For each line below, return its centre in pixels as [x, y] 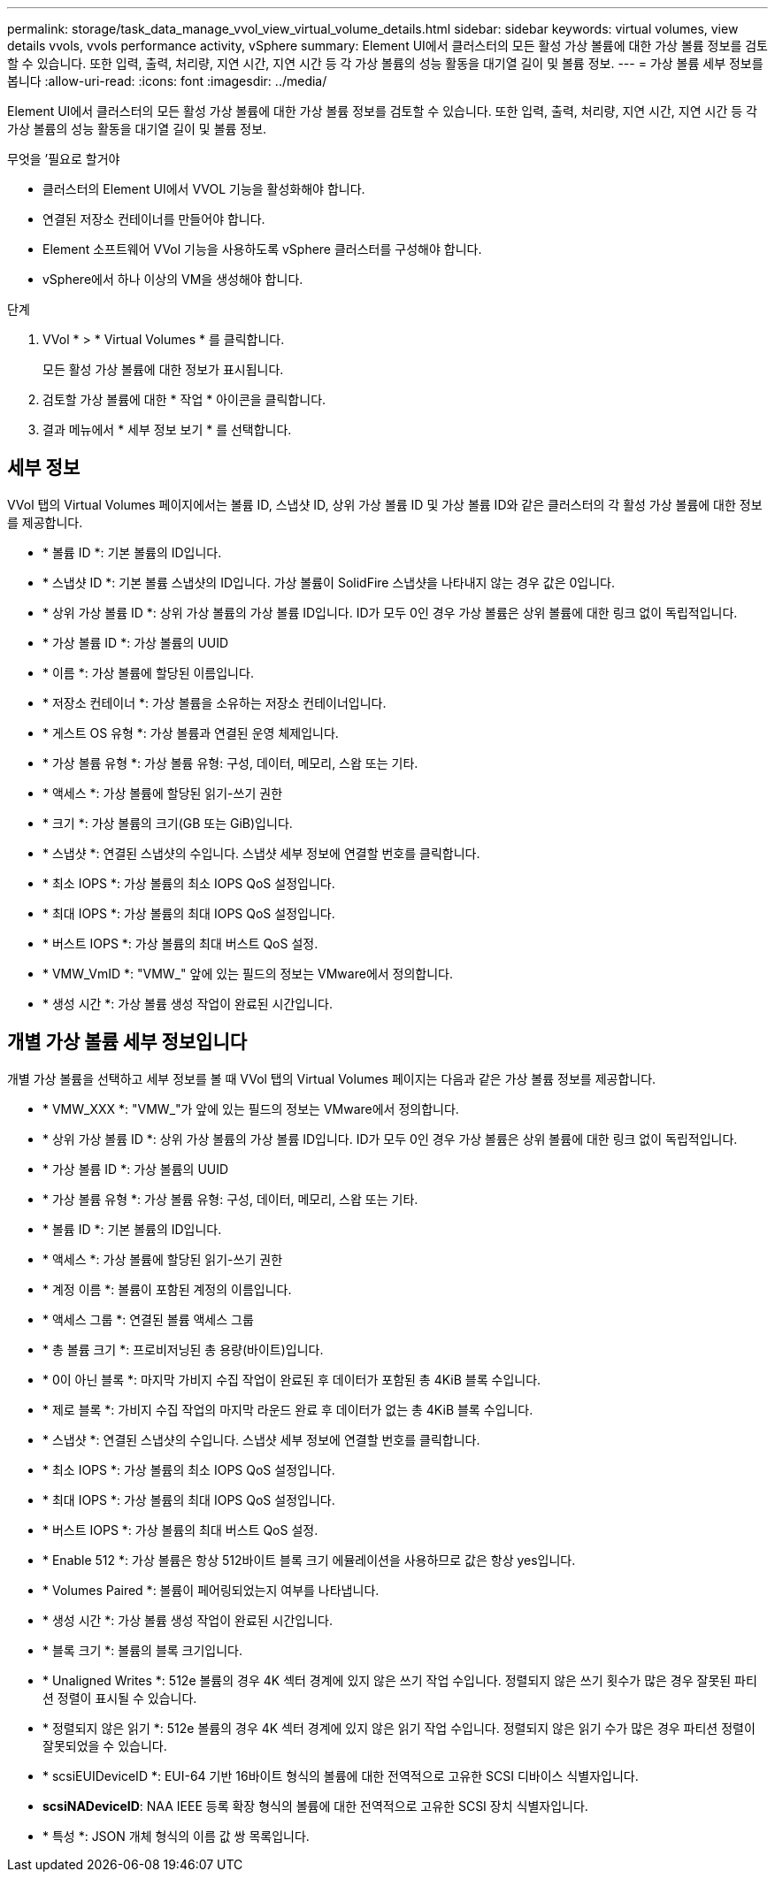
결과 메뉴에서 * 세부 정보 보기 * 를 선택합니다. [167, 429]
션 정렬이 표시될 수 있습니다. [120, 1698]
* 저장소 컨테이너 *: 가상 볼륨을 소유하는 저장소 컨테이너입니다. [215, 702]
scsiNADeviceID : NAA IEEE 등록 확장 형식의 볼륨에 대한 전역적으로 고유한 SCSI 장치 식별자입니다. [315, 1806]
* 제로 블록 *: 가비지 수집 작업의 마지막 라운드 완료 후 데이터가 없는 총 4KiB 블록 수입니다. [288, 1409]
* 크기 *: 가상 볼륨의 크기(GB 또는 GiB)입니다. [168, 823]
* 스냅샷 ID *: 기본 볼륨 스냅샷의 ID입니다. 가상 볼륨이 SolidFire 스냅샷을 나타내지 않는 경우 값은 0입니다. [329, 582]
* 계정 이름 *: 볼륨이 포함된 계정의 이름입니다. [167, 1289]
